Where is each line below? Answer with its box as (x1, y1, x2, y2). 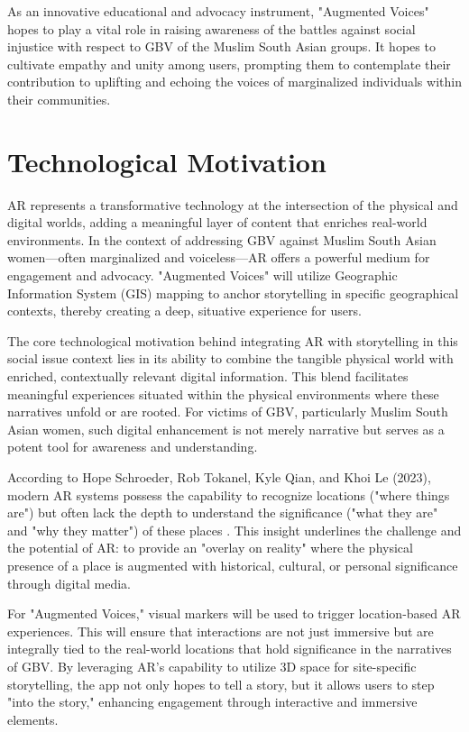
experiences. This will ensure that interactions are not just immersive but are (7, 621, 434, 640)
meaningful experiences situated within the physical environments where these (7, 384, 439, 403)
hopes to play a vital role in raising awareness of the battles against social (7, 19, 416, 38)
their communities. (7, 89, 111, 108)
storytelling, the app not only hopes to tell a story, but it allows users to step (7, 674, 435, 693)
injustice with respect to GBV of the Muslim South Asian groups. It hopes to (7, 37, 436, 56)
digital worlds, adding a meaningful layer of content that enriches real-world (7, 213, 428, 232)
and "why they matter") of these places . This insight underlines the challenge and (7, 520, 462, 539)
